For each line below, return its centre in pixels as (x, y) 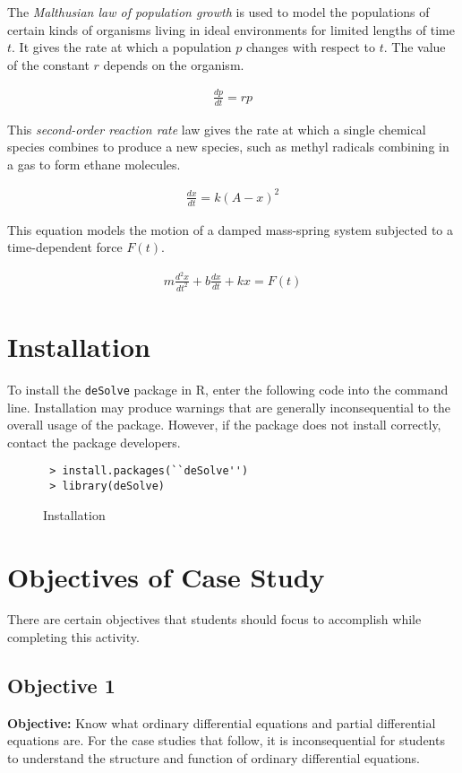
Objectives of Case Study (166, 576)
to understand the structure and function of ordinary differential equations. (214, 758)
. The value (415, 47)
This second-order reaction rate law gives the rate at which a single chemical (217, 129)
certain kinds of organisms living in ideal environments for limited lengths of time (231, 29)
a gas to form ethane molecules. (94, 164)
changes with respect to (311, 47)
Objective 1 (61, 686)
